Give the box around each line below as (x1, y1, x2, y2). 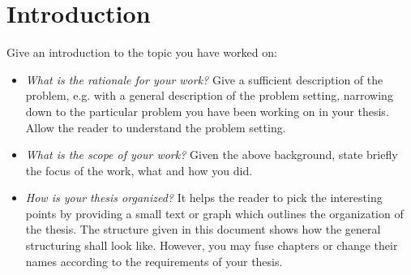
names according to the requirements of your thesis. (25, 252, 283, 269)
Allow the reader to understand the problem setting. (25, 118, 286, 135)
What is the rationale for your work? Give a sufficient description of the (25, 71, 383, 88)
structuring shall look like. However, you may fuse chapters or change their (25, 237, 398, 254)
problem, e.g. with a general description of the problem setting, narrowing (25, 87, 393, 104)
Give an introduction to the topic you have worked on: (6, 44, 277, 61)
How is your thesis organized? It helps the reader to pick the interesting (25, 189, 383, 206)
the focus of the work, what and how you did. (25, 161, 253, 178)
